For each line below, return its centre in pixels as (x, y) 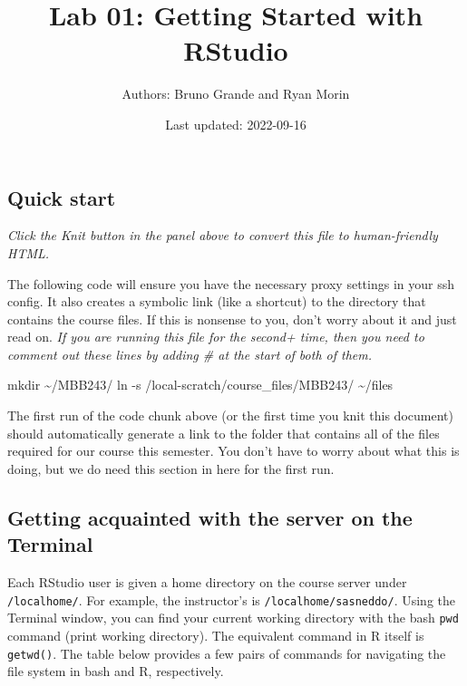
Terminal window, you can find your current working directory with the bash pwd (233, 618)
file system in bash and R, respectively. (116, 671)
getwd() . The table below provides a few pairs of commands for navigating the (227, 653)
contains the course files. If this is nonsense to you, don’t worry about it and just (232, 319)
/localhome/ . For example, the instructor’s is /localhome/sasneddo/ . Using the (232, 599)
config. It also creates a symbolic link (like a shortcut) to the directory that (217, 301)
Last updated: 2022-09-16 (236, 124)
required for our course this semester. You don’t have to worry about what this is (233, 451)
